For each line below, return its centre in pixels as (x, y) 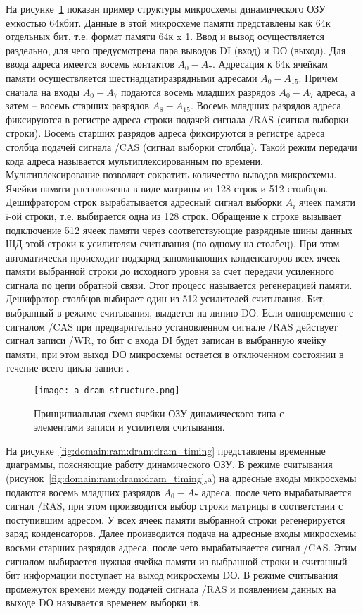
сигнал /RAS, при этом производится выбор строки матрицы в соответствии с (174, 506)
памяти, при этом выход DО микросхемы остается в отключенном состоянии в (175, 354)
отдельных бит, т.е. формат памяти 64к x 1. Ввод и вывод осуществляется (165, 36)
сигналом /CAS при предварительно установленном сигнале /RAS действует (172, 326)
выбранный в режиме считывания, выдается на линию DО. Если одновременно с (180, 313)
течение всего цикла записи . (68, 368)
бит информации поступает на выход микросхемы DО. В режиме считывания (172, 575)
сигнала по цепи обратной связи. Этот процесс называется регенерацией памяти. (179, 284)
